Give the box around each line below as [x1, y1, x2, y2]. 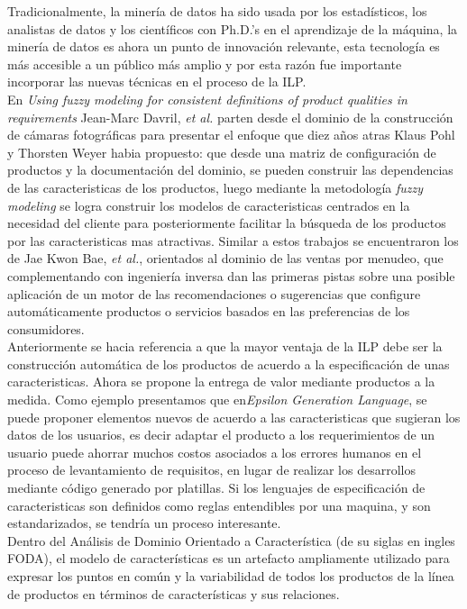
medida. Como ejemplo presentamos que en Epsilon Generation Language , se [7, 390, 427, 409]
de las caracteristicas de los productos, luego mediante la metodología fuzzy [7, 177, 424, 196]
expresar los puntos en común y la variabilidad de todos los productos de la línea [7, 567, 454, 585]
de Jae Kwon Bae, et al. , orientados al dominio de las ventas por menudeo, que [7, 249, 444, 268]
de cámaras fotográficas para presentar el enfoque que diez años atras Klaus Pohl [7, 125, 455, 144]
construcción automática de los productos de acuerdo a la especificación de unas [7, 354, 450, 373]
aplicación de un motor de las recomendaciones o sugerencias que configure [7, 284, 421, 303]
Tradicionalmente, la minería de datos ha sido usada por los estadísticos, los [7, 2, 427, 20]
